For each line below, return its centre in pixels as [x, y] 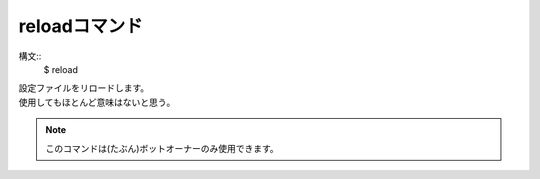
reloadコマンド [81, 26]
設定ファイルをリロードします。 [84, 88]
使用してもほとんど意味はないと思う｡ [95, 102]
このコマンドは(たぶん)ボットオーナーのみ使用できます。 [162, 148]
